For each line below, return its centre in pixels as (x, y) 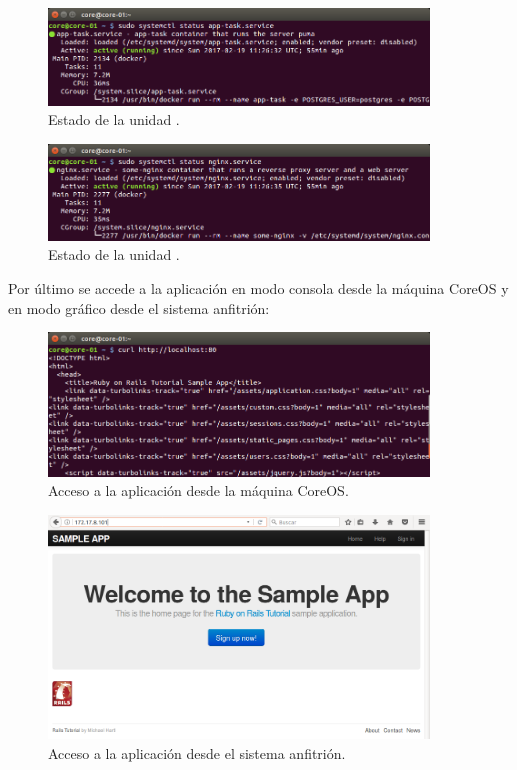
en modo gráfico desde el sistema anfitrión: (139, 307)
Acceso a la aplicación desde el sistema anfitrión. (197, 752)
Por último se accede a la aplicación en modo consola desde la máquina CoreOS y (258, 288)
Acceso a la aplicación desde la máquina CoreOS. (198, 490)
